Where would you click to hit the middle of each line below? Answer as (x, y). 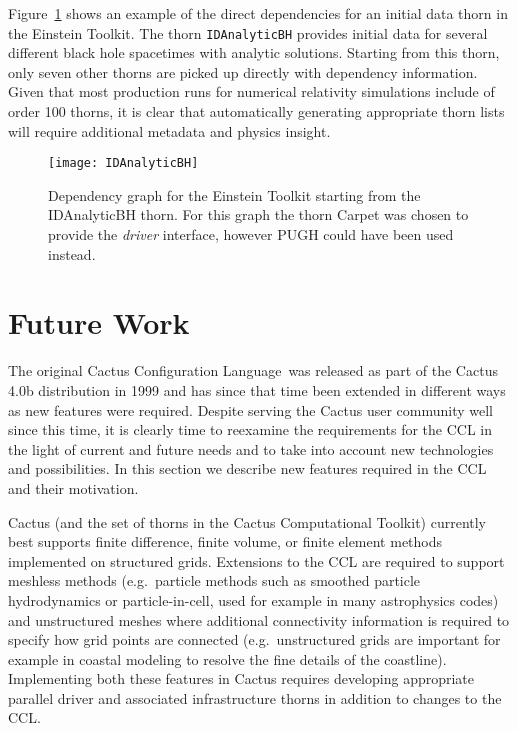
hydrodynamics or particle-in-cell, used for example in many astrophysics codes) (253, 599)
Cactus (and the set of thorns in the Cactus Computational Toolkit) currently (247, 521)
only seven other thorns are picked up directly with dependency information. (243, 71)
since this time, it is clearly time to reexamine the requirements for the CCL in (250, 429)
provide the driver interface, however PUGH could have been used (251, 234)
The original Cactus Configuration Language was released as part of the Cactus (253, 370)
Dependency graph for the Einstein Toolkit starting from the (234, 194)
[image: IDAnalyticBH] (123, 163)
